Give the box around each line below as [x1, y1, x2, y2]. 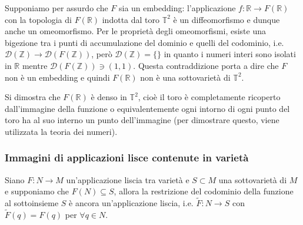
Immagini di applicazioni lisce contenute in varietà [5, 150, 249, 165]
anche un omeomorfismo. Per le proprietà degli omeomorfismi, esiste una [5, 25, 266, 37]
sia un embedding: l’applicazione [118, 2, 236, 14]
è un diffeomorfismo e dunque [173, 13, 280, 25]
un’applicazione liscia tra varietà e [66, 173, 189, 186]
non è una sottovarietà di [140, 71, 231, 83]
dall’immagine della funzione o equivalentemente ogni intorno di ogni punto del [5, 102, 290, 114]
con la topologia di [5, 13, 72, 25]
